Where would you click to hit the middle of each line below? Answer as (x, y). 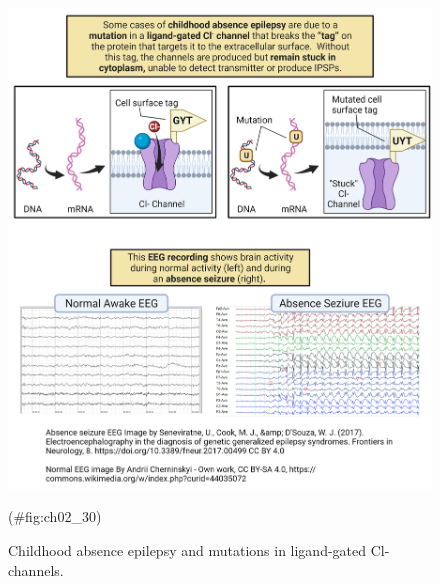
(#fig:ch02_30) (55, 516)
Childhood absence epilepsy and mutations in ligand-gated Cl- (199, 550)
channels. (36, 569)
